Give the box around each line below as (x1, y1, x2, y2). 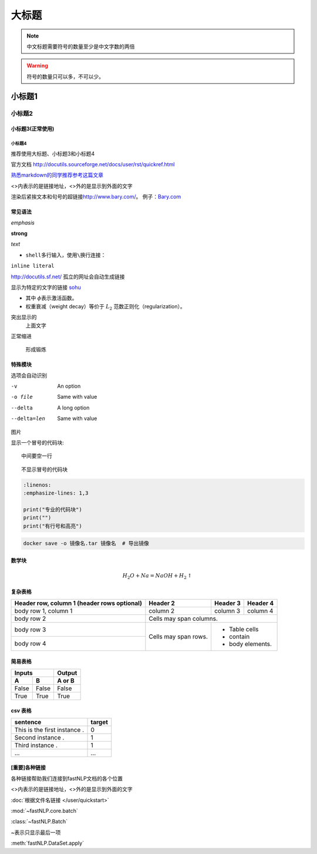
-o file (11, 394, 33, 401)
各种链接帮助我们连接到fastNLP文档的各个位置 (11, 775, 123, 782)
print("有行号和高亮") (23, 523, 82, 529)
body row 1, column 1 (14, 607, 73, 615)
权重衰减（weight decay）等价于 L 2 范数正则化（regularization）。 (25, 302, 186, 311)
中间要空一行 (21, 453, 52, 459)
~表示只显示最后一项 (11, 829, 61, 836)
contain (229, 632, 250, 640)
